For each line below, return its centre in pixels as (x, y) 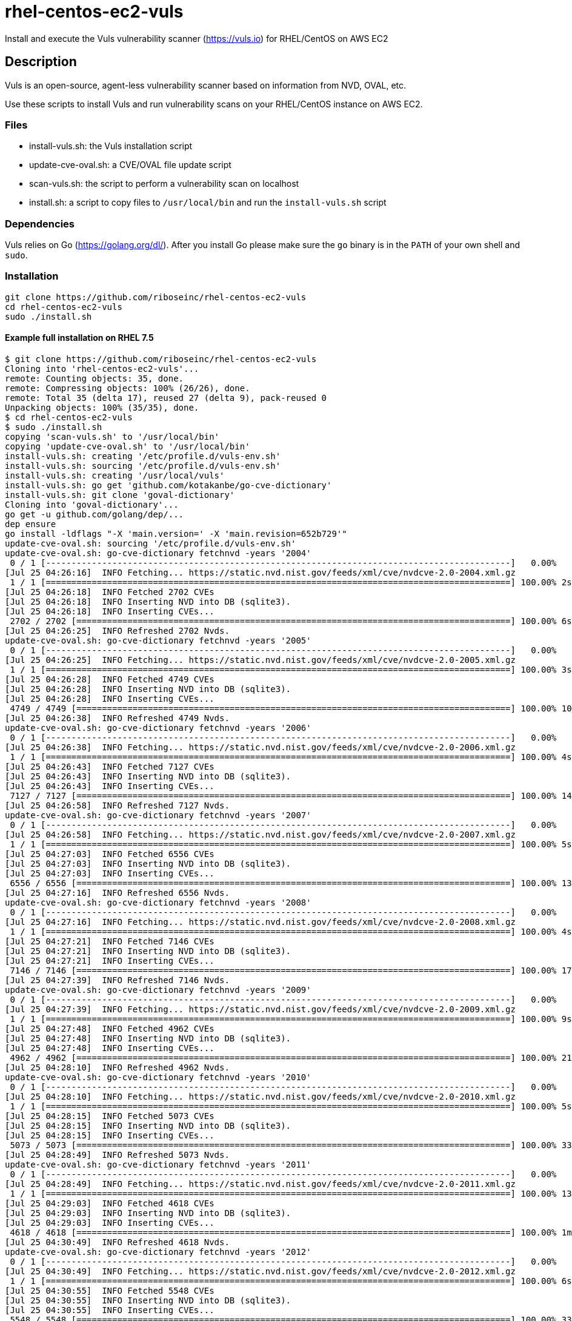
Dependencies (40, 224)
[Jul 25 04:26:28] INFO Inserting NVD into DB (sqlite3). (148, 689)
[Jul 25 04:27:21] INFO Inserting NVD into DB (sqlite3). (148, 951)
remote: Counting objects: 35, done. (95, 379)
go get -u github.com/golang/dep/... (95, 515)
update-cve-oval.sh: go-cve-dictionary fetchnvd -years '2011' (158, 1165)
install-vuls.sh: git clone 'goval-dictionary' (120, 495)
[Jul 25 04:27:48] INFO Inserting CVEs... (110, 1048)
